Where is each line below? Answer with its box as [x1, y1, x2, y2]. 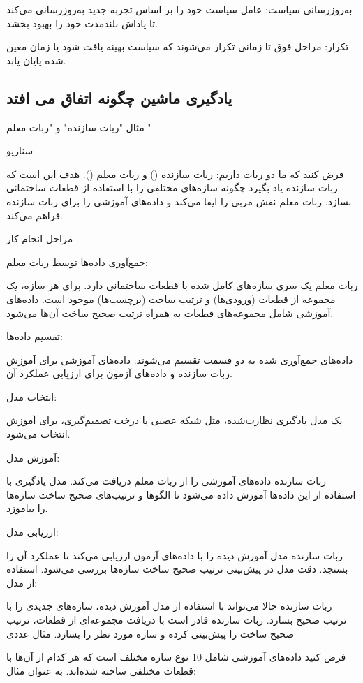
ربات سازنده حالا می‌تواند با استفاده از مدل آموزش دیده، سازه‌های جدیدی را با [6, 598, 332, 613]
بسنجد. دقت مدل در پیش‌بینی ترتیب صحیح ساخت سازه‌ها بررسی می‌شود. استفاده [6, 561, 348, 576]
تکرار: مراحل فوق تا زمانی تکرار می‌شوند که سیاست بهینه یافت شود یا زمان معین [6, 39, 349, 54]
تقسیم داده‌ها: [6, 329, 63, 344]
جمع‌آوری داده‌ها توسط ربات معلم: [6, 254, 148, 269]
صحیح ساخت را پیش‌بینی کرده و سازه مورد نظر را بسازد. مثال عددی [6, 626, 295, 640]
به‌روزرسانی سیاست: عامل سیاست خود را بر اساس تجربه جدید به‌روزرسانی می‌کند [6, 2, 353, 16]
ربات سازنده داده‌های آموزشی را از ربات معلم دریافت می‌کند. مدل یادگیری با [6, 473, 327, 488]
